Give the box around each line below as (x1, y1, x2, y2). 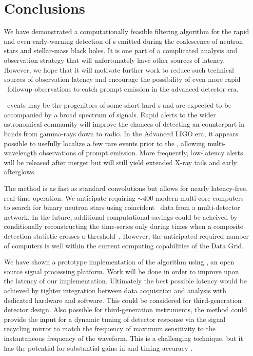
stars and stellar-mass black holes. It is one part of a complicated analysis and (4, 45, 237, 56)
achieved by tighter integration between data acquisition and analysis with (4, 285, 227, 295)
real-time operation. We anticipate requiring (4, 192, 136, 203)
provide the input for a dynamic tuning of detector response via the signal (4, 314, 226, 324)
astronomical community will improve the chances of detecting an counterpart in (4, 119, 245, 129)
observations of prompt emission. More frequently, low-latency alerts (39, 148, 243, 158)
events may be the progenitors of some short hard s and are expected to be (7, 100, 232, 110)
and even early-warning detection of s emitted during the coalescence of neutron (4, 36, 243, 46)
